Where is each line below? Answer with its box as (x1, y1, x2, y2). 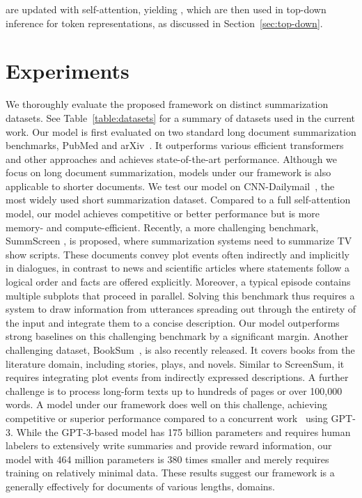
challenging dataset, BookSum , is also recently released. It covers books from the (6, 343, 355, 357)
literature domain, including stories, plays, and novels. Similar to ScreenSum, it (6, 356, 345, 371)
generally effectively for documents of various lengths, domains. (6, 478, 275, 493)
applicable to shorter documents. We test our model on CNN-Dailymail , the (6, 178, 335, 193)
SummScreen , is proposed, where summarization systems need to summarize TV (6, 233, 352, 248)
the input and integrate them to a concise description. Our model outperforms (6, 315, 340, 329)
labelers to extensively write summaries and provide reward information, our (6, 438, 332, 453)
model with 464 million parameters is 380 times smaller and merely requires (6, 451, 329, 466)
